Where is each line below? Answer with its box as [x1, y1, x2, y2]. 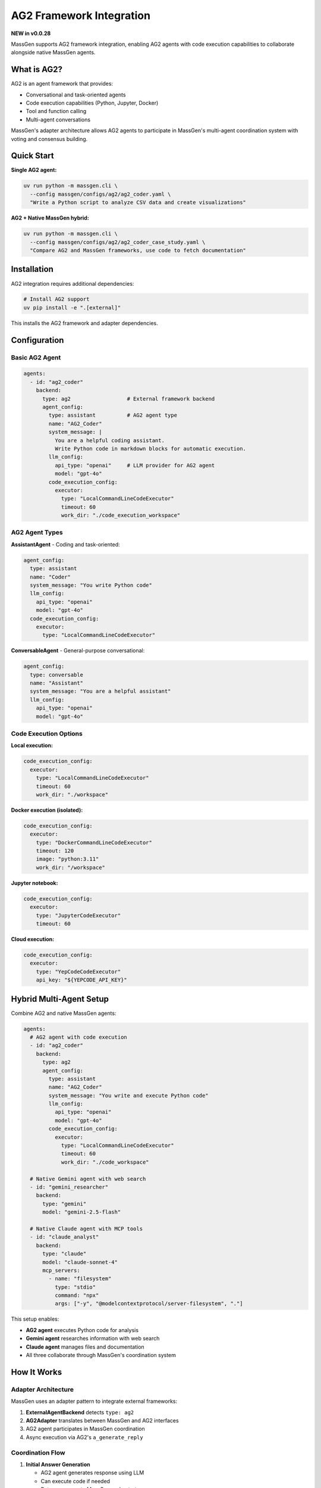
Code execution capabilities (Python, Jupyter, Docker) [26, 99, 159, 107]
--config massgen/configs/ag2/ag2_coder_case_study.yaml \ [30, 239, 206, 245]
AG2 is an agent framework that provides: [11, 80, 113, 87]
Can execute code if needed [40, 1477, 110, 1484]
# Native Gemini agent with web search [30, 1176, 146, 1182]
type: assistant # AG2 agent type [48, 412, 178, 419]
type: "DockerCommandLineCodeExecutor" [36, 839, 153, 846]
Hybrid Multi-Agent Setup [11, 994, 109, 1004]
